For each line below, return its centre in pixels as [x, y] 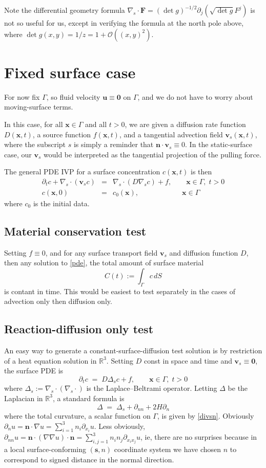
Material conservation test [75, 231]
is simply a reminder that [114, 144]
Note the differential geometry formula [65, 10]
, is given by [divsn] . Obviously [206, 415]
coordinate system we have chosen [168, 449]
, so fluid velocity [73, 96]
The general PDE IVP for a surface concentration [82, 172]
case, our [18, 154]
